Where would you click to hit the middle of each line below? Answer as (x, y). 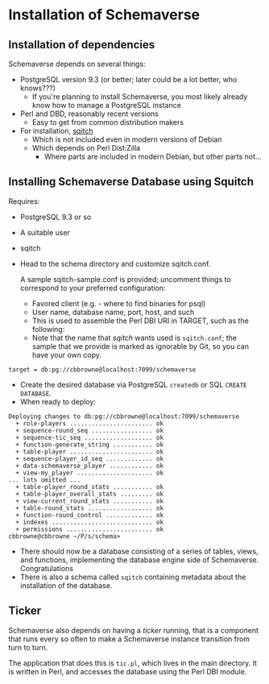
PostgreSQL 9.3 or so (56, 217)
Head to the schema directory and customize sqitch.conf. (115, 263)
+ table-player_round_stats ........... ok (89, 487)
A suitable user (45, 232)
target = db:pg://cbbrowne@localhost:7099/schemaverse (102, 369)
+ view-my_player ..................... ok (89, 473)
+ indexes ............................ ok (89, 522)
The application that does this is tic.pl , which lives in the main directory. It (133, 663)
